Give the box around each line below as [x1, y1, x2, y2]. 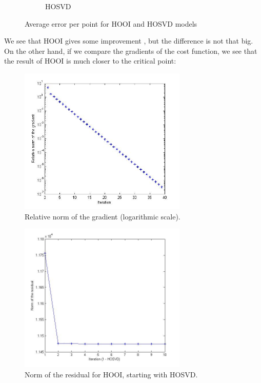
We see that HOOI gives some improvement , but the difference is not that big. [4, 35, 253, 46]
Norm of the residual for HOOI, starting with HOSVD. [25, 369, 198, 379]
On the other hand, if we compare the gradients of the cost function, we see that [4, 45, 257, 56]
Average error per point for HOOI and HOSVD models [25, 18, 197, 29]
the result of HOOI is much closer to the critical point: [4, 55, 176, 66]
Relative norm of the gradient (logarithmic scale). [25, 211, 180, 221]
